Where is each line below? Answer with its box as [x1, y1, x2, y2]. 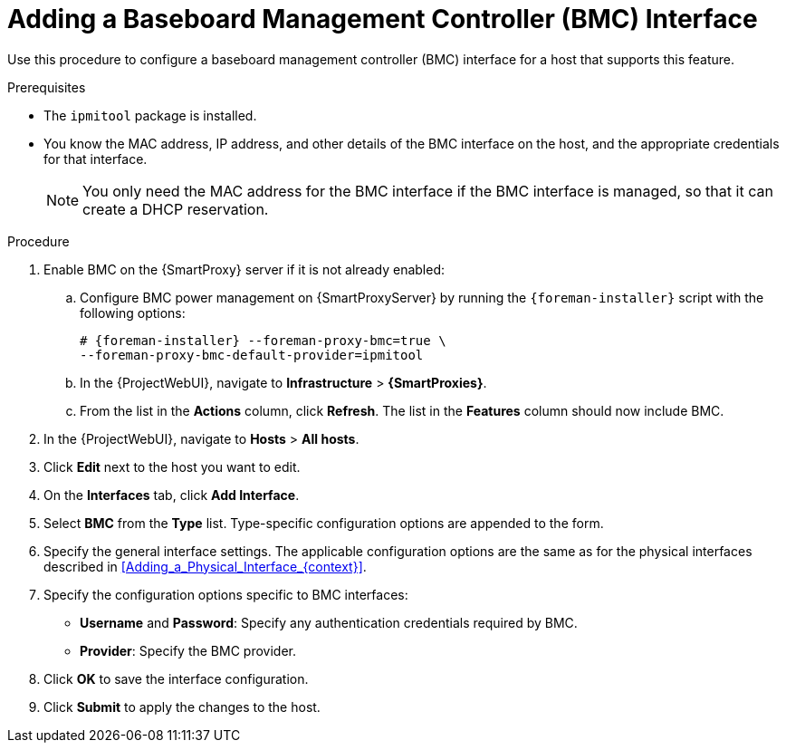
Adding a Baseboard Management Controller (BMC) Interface [7, 4, 758, 34]
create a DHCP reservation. [82, 199, 269, 218]
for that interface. [43, 150, 148, 167]
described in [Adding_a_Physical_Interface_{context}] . [43, 558, 367, 574]
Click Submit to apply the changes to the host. [43, 698, 321, 715]
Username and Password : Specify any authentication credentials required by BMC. [80, 614, 578, 630]
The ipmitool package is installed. [43, 107, 257, 123]
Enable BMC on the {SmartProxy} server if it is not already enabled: [43, 261, 446, 277]
